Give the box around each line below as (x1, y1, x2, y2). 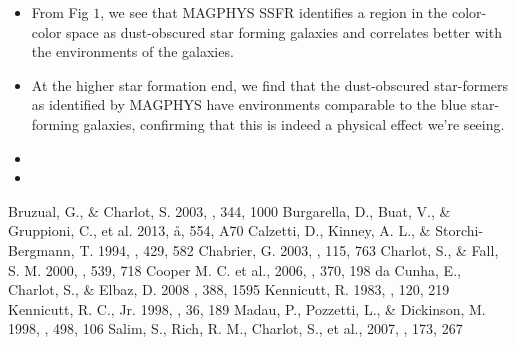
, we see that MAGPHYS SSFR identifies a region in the (100, 2, 448, 22)
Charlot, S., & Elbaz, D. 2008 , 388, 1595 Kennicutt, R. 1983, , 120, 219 (8, 279, 450, 300)
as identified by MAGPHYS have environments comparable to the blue (31, 94, 467, 115)
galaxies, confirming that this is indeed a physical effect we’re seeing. (83, 113, 505, 134)
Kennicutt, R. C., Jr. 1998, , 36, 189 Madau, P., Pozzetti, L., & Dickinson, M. (8, 298, 486, 319)
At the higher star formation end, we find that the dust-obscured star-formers (31, 74, 509, 95)
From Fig (31, 2, 89, 22)
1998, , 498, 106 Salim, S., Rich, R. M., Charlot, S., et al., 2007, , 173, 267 (8, 318, 463, 339)
